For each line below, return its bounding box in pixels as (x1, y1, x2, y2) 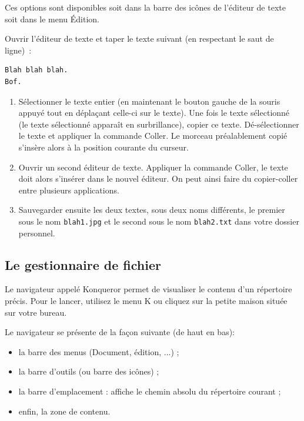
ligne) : (5, 44, 32, 56)
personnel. (18, 226, 55, 239)
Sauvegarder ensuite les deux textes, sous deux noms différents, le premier (18, 203, 285, 216)
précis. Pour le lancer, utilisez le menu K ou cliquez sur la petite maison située (5, 294, 288, 306)
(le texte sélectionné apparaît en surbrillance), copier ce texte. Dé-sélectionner (18, 118, 299, 130)
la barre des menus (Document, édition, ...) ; (18, 345, 179, 357)
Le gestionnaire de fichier (5, 255, 161, 273)
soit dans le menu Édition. (5, 12, 99, 25)
